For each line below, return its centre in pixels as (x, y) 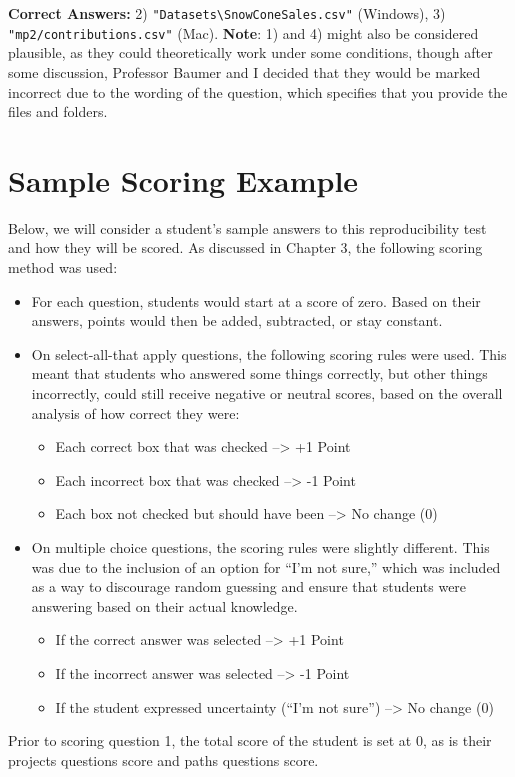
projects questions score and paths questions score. (163, 759)
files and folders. (58, 111)
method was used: (63, 267)
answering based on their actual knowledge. (164, 605)
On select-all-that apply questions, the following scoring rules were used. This (269, 353)
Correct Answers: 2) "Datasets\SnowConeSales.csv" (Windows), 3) (227, 13)
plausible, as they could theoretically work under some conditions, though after (250, 52)
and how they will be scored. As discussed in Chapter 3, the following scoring (245, 247)
